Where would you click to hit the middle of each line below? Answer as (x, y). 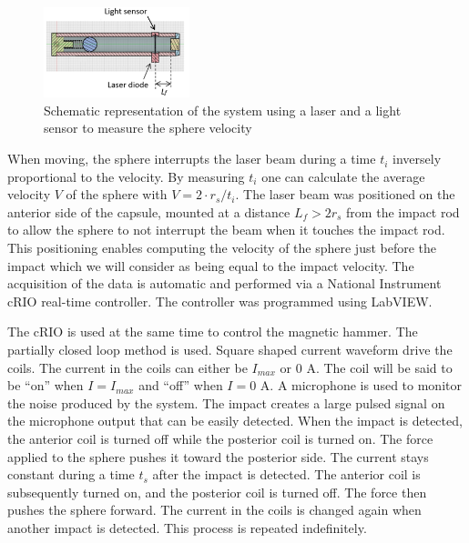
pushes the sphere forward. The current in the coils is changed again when (214, 510)
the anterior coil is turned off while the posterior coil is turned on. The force (220, 438)
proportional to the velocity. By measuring (126, 176)
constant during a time (71, 474)
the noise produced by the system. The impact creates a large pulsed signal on (226, 402)
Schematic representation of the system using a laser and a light (223, 110)
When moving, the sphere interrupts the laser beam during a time (192, 159)
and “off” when (181, 385)
